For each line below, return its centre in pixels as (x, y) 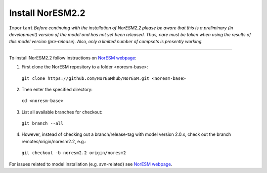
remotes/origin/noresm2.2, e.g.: (54, 141)
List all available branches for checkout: (62, 112)
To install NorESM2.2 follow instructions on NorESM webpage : (73, 58)
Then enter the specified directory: (57, 89)
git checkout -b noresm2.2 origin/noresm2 (74, 153)
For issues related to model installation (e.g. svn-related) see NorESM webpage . (91, 164)
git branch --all (43, 123)
